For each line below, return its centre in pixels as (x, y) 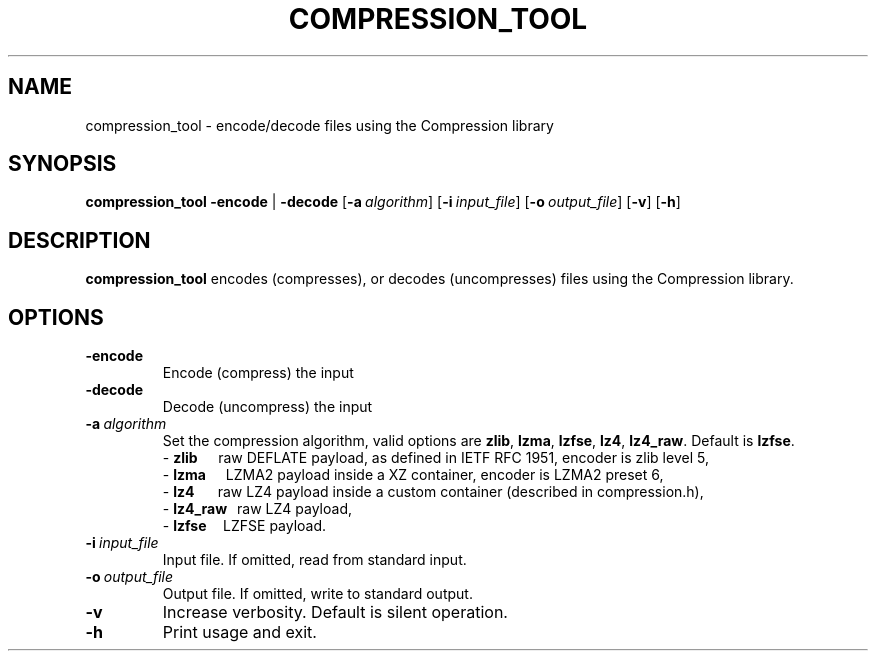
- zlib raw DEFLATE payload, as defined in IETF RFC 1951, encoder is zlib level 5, (435, 458)
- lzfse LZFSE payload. (244, 526)
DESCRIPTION (79, 240)
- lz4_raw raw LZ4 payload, (257, 509)
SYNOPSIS (62, 164)
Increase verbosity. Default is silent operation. (335, 612)
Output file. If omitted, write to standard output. (317, 594)
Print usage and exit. (239, 632)
